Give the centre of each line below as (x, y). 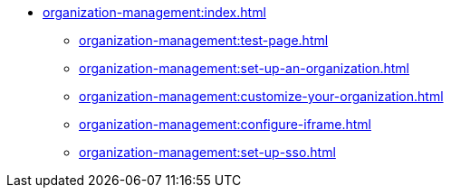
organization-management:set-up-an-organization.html (245, 68)
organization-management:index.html (154, 12)
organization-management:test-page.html (204, 40)
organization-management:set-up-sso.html (207, 152)
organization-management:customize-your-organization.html (261, 96)
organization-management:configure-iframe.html (225, 124)
